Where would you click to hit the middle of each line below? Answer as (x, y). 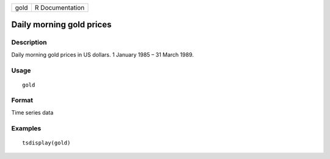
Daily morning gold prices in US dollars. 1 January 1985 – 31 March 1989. (102, 54)
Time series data (32, 112)
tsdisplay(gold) (46, 143)
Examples (26, 128)
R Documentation (60, 8)
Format (22, 101)
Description (29, 43)
